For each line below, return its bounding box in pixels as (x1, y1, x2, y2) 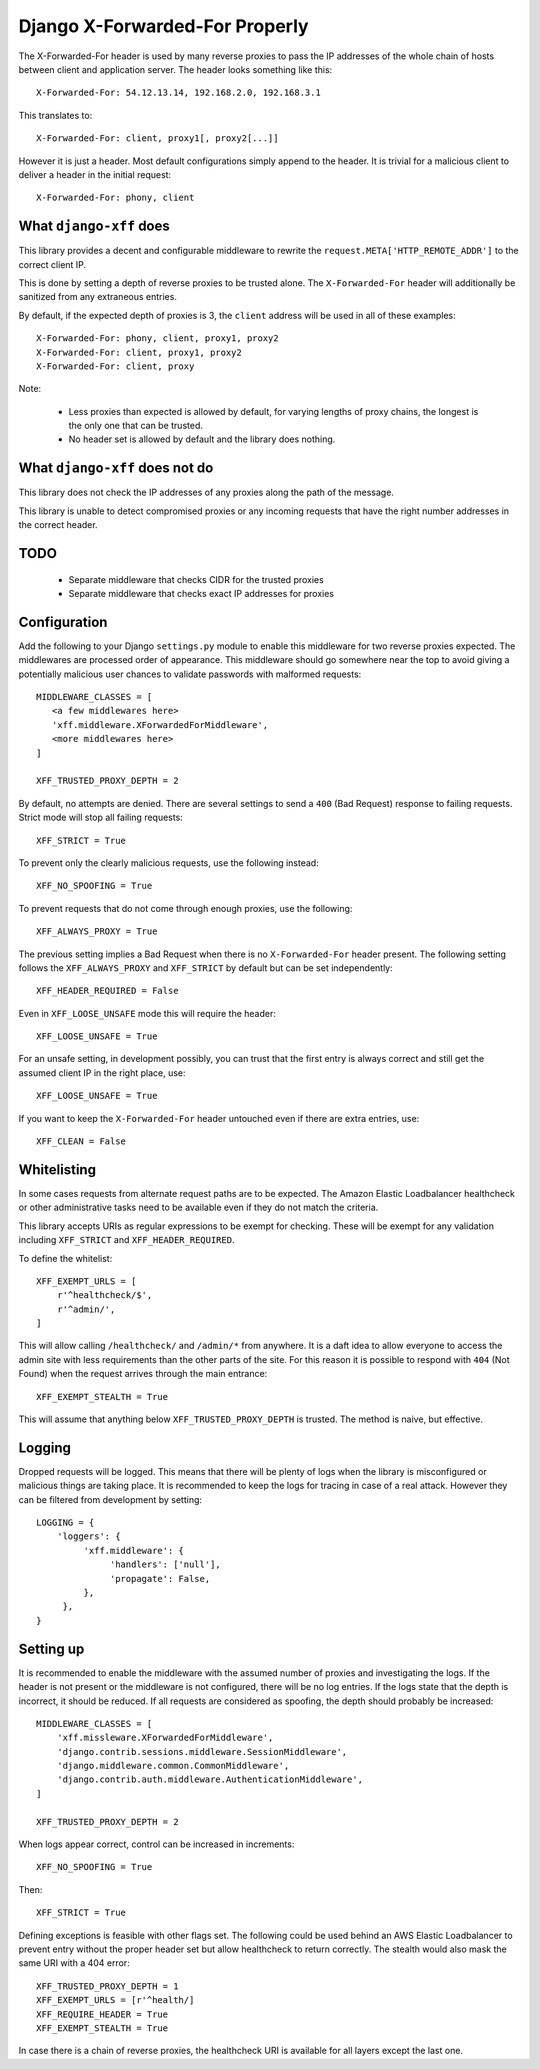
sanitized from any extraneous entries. (18, 291, 177, 303)
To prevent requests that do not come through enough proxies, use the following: (18, 902, 353, 914)
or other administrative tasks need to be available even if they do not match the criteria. (18, 1201, 379, 1214)
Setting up (18, 1640, 85, 1657)
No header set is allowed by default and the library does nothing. (68, 433, 336, 445)
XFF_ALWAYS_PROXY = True (36, 926, 158, 937)
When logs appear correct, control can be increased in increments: (18, 1838, 295, 1850)
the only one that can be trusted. (68, 420, 204, 432)
